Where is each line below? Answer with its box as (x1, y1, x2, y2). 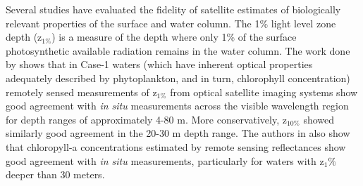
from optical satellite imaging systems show (170, 84, 358, 99)
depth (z (6, 29, 42, 44)
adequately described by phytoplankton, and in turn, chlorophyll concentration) (6, 70, 350, 85)
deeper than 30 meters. (6, 167, 105, 182)
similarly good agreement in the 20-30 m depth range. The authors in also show (6, 126, 350, 140)
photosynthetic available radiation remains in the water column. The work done (6, 43, 350, 58)
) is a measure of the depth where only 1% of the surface (51, 29, 297, 44)
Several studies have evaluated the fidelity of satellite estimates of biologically (6, 2, 341, 16)
